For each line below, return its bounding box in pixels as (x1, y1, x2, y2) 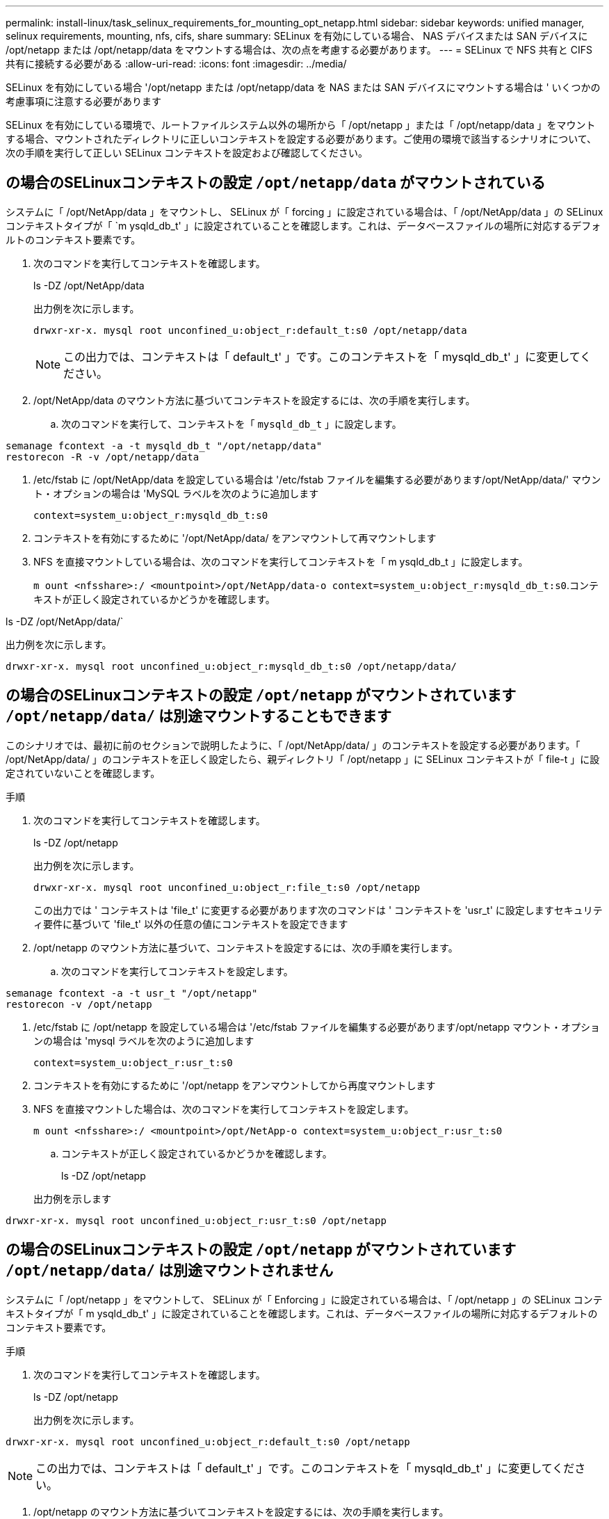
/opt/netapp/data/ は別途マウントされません (6, 1262, 334, 1280)
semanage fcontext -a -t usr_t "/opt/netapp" (6, 987, 258, 999)
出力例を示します (33, 1192, 111, 1205)
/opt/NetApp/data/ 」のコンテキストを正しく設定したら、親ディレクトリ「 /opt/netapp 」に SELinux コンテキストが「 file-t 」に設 (6, 753, 600, 765)
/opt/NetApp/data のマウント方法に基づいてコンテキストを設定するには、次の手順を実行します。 (33, 394, 476, 406)
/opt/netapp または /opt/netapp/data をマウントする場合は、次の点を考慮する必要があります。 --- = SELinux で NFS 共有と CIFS (6, 44, 592, 56)
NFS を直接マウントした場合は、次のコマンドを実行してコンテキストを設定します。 (33, 1102, 414, 1115)
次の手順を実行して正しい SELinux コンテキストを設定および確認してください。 (6, 147, 368, 159)
